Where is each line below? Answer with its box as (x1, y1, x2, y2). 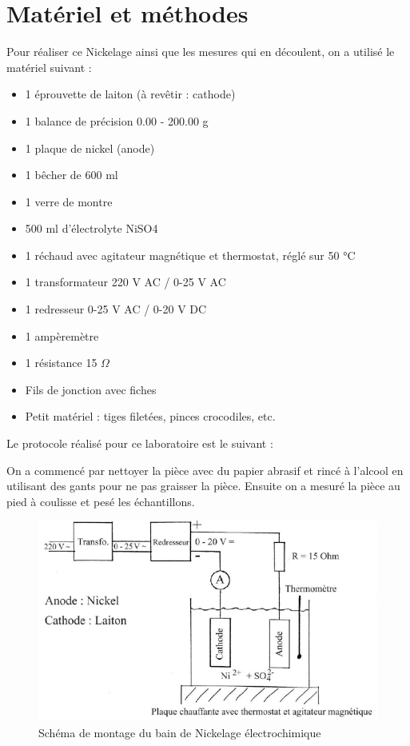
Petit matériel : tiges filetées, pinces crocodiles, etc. (25, 408, 276, 425)
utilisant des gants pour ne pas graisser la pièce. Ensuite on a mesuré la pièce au (6, 477, 400, 494)
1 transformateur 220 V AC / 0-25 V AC (25, 273, 226, 290)
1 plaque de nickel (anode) (25, 139, 155, 156)
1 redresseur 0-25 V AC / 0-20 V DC (25, 301, 207, 317)
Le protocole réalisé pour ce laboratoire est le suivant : (6, 435, 273, 452)
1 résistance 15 (25, 354, 98, 371)
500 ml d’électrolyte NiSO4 (25, 220, 158, 237)
